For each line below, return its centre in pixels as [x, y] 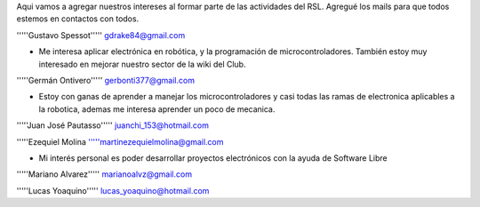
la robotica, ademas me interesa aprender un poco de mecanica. [157, 109]
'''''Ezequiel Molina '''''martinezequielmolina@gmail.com [120, 141]
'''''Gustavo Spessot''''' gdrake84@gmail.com [101, 35]
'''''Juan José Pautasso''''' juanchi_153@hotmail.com [112, 125]
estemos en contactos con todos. [78, 19]
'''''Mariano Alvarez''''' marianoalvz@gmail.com [104, 174]
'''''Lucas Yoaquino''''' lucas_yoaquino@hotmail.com [113, 190]
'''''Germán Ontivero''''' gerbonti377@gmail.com [106, 80]
